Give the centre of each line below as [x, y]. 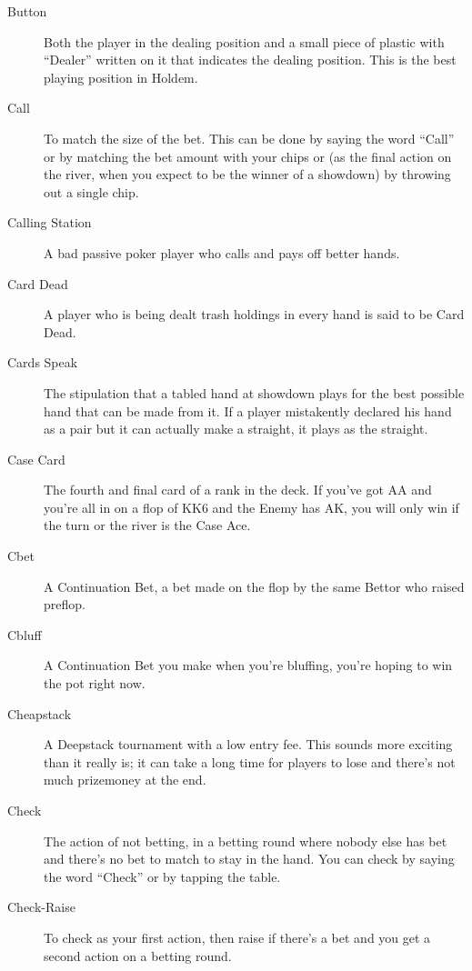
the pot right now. [95, 683]
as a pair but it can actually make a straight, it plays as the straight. [236, 429]
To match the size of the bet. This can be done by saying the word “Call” [249, 138]
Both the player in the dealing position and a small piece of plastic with [244, 41]
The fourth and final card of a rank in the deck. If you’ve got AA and [238, 490]
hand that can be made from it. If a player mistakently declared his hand [248, 410]
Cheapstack [40, 713]
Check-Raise [41, 907]
